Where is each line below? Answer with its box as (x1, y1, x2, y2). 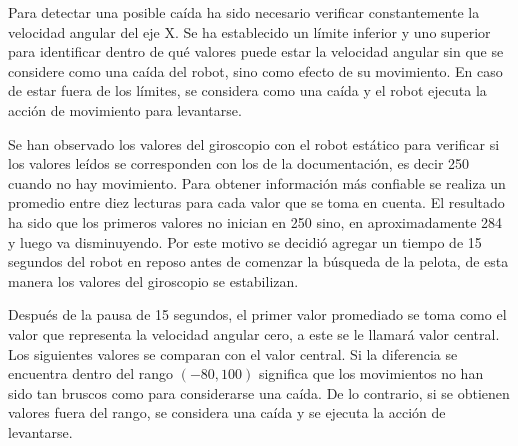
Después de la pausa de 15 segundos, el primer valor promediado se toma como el (8, 304, 507, 325)
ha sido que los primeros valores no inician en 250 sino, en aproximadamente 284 (8, 211, 503, 232)
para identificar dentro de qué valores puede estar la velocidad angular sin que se (8, 41, 504, 62)
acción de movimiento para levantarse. (8, 99, 242, 120)
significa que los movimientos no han (258, 363, 484, 384)
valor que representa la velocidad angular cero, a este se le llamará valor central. (8, 323, 500, 344)
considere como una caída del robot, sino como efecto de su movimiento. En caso (8, 60, 503, 81)
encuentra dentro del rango (8, 363, 174, 384)
